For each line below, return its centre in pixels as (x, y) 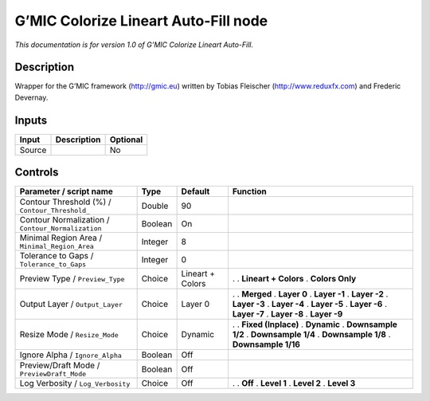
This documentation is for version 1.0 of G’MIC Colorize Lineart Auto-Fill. (134, 45)
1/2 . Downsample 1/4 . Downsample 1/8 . (311, 335)
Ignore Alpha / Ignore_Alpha (71, 355)
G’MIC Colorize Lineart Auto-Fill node (141, 21)
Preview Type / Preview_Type (72, 279)
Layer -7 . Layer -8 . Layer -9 (287, 314)
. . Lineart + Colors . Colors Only (294, 279)
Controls (37, 173)
